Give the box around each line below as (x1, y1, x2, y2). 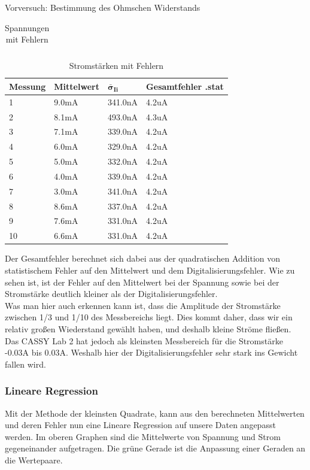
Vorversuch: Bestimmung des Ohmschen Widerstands (5, 1, 200, 13)
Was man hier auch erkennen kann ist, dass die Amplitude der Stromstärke (5, 299, 281, 311)
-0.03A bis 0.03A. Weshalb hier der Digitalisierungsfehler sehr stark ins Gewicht (5, 346, 298, 359)
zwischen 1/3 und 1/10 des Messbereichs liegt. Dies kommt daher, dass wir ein (5, 311, 293, 323)
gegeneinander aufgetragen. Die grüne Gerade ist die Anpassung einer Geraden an (5, 442, 306, 454)
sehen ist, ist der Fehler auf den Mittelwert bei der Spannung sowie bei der (5, 275, 279, 288)
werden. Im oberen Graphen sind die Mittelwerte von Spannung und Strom (5, 430, 281, 442)
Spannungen (5, 21, 50, 34)
